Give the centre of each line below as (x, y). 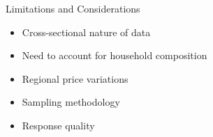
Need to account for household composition (115, 55)
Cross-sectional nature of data (86, 32)
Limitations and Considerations (73, 8)
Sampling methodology (71, 102)
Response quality (58, 125)
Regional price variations (75, 78)
